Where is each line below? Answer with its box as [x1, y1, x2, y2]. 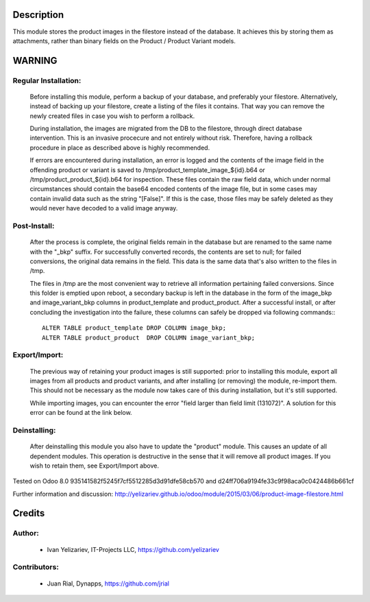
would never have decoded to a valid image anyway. [29, 204, 178, 213]
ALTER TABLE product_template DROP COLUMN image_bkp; [42, 324, 226, 332]
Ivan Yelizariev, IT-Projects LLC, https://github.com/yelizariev [47, 545, 219, 553]
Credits [12, 507, 45, 519]
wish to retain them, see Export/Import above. [29, 461, 159, 470]
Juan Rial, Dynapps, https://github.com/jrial [47, 579, 169, 588]
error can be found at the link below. [29, 409, 133, 417]
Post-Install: [12, 221, 55, 230]
